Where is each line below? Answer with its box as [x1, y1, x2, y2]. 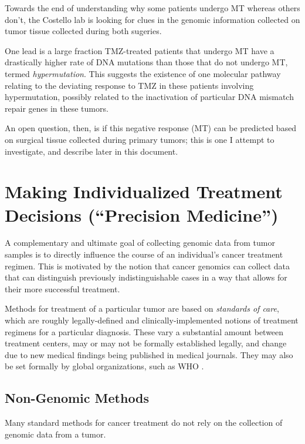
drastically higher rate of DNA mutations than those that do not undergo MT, [5, 56, 288, 68]
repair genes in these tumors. [5, 102, 109, 114]
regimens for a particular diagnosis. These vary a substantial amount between [5, 325, 284, 338]
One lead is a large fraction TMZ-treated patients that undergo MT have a [5, 44, 274, 56]
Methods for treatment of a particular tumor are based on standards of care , [5, 302, 279, 315]
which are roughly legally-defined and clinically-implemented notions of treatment [5, 314, 299, 326]
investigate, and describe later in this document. [5, 145, 178, 157]
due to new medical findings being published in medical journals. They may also [5, 348, 293, 360]
